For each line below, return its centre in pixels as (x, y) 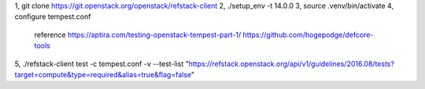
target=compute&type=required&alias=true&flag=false (103, 74)
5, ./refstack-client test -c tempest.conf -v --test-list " (102, 64)
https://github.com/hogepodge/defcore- (308, 35)
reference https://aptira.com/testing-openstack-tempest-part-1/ (138, 35)
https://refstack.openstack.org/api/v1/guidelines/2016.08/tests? (292, 64)
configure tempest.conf (53, 17)
